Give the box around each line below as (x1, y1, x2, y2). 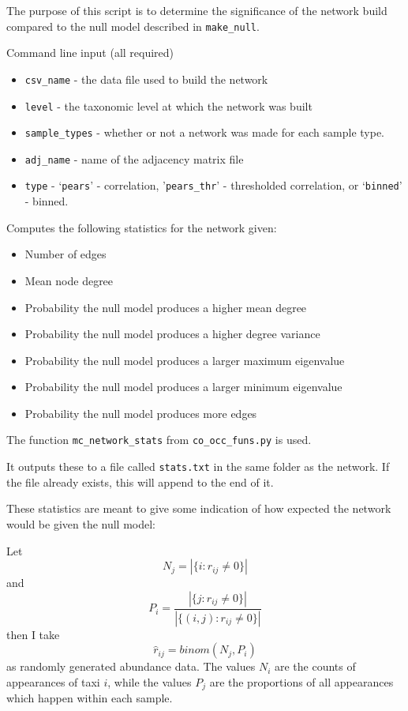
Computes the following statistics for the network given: (6, 219, 277, 235)
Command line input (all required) (6, 44, 174, 61)
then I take (6, 626, 60, 642)
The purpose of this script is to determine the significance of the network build (6, 2, 387, 18)
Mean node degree (24, 272, 114, 288)
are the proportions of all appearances (209, 673, 394, 690)
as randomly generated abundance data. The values (6, 658, 256, 675)
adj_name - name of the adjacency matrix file (24, 150, 244, 167)
